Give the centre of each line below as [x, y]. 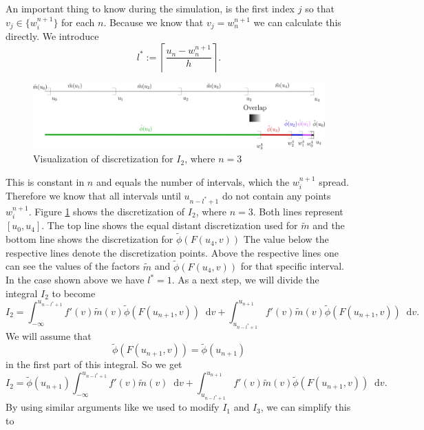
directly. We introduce [52, 36]
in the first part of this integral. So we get [94, 364]
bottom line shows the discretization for [89, 239]
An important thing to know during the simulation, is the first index [150, 8]
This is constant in [45, 181]
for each [78, 22]
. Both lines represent [298, 211]
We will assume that [49, 335]
